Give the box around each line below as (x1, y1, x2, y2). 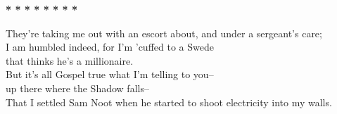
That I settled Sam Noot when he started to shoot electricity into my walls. (6, 94, 332, 109)
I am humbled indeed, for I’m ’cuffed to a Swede (6, 39, 214, 54)
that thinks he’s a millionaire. (6, 53, 134, 68)
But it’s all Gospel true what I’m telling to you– (6, 67, 214, 82)
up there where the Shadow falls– (6, 80, 149, 95)
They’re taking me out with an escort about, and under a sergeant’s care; (6, 25, 322, 40)
